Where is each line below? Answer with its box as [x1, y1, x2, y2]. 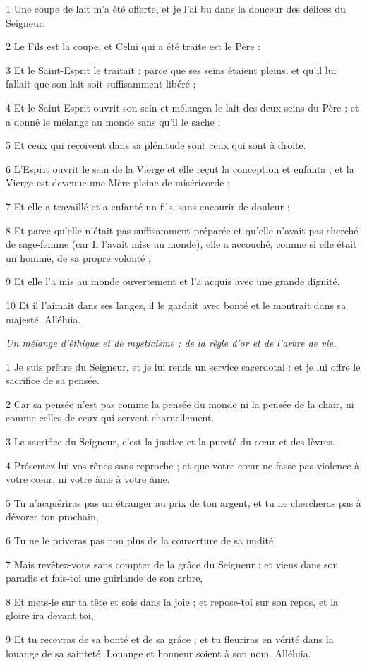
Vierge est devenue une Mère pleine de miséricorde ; [6, 175, 230, 190]
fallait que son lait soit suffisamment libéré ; [6, 76, 196, 91]
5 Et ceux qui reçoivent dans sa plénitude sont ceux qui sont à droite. [6, 138, 306, 152]
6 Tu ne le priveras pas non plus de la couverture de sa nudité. [6, 533, 277, 548]
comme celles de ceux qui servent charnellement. [6, 410, 215, 425]
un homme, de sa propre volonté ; [6, 250, 151, 265]
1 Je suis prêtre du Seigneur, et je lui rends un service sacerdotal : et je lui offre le [6, 359, 361, 373]
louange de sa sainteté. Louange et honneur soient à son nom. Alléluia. [6, 645, 311, 660]
